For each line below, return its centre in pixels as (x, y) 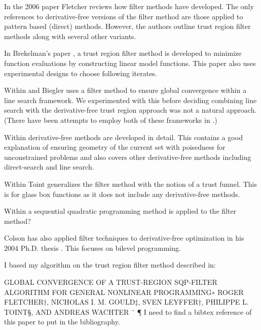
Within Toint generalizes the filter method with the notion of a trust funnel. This (130, 184)
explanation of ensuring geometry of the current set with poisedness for (115, 147)
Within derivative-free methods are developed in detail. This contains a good (123, 137)
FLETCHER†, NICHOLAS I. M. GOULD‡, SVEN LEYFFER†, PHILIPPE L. (126, 302)
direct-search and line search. (49, 167)
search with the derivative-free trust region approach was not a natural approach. (130, 110)
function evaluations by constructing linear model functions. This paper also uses (130, 63)
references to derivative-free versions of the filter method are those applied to (124, 16)
